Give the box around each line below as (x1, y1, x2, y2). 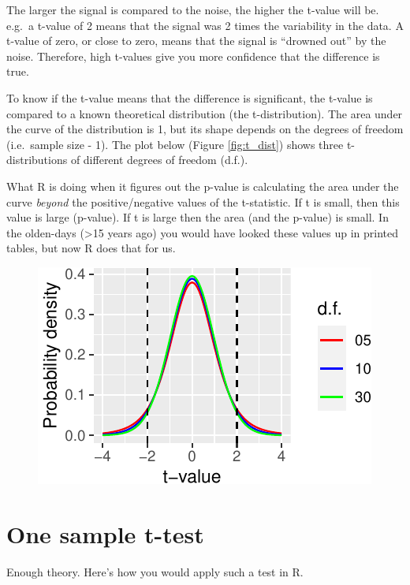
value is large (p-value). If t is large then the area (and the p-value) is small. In (6, 209, 389, 225)
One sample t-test (6, 517, 204, 550)
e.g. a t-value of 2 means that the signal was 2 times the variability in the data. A (6, 17, 404, 33)
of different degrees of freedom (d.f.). (70, 151, 248, 168)
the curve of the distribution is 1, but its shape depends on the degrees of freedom (6, 121, 404, 137)
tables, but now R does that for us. (6, 240, 176, 256)
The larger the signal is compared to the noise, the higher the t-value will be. (6, 2, 379, 17)
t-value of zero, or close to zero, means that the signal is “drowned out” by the (6, 32, 386, 49)
